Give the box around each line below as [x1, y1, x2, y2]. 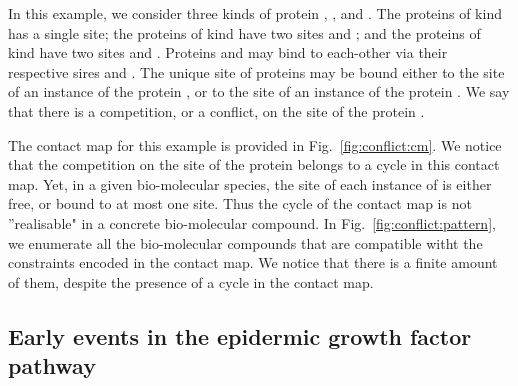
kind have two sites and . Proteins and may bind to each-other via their [8, 42, 448, 63]
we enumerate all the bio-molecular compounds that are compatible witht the [8, 232, 483, 253]
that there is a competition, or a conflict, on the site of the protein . [8, 100, 425, 121]
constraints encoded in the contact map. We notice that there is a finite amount [8, 252, 498, 273]
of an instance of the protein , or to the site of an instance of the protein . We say [8, 81, 510, 102]
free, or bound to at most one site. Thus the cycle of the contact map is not [8, 193, 472, 214]
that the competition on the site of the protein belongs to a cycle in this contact [8, 154, 500, 175]
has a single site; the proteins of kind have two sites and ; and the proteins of [8, 22, 481, 43]
